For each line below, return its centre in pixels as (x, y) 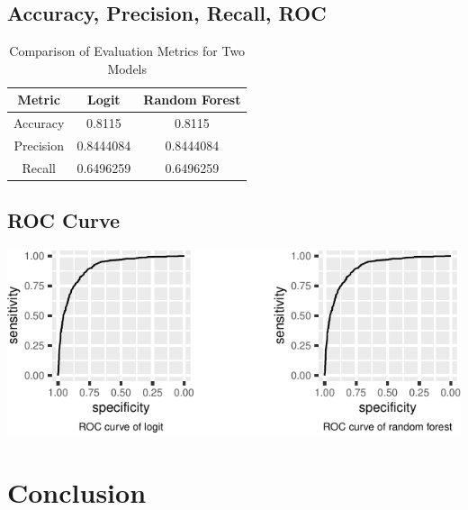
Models (127, 68)
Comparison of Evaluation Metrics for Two (127, 51)
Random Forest (192, 100)
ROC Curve (64, 220)
